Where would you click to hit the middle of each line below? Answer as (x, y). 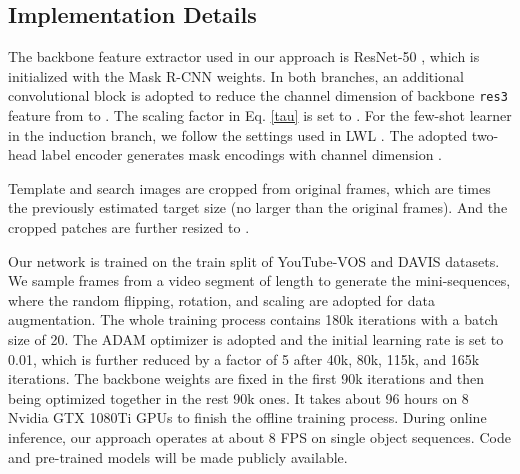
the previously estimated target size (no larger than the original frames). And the (258, 207)
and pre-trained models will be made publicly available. (178, 456)
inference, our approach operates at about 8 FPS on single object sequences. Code (259, 436)
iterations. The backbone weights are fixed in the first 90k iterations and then (246, 378)
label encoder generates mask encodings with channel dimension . (241, 154)
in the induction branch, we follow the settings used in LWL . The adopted (238, 134)
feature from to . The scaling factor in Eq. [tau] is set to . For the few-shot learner (260, 115)
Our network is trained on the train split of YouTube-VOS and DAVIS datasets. (254, 260)
